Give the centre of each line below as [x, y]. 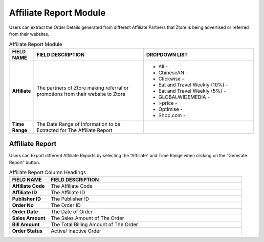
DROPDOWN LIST [167, 55]
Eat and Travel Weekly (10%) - [193, 84]
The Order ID [66, 205]
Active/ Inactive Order [76, 231]
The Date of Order [72, 212]
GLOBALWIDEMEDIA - [184, 97]
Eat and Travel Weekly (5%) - [192, 91]
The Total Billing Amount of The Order [94, 224]
